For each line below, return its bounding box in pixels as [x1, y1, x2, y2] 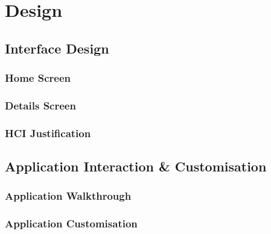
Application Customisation [5, 216, 138, 231]
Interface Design [5, 38, 109, 57]
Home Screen [5, 70, 71, 85]
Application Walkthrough [5, 188, 132, 203]
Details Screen [5, 97, 76, 112]
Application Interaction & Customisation [5, 157, 267, 176]
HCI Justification [5, 125, 91, 140]
